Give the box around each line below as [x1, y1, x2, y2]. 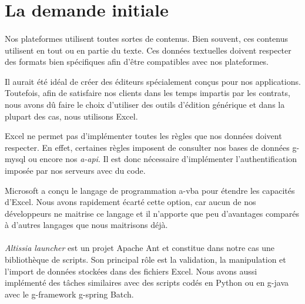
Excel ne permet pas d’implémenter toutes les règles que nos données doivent [5, 130, 282, 142]
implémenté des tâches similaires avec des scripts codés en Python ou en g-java [5, 276, 289, 289]
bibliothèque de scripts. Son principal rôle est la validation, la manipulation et [5, 253, 286, 266]
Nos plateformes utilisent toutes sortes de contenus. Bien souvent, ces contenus [5, 32, 289, 44]
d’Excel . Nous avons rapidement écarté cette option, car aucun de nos [5, 196, 256, 208]
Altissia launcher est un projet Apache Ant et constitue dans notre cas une [5, 242, 274, 254]
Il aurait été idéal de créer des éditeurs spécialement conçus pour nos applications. [5, 75, 301, 87]
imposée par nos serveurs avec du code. [5, 164, 146, 176]
